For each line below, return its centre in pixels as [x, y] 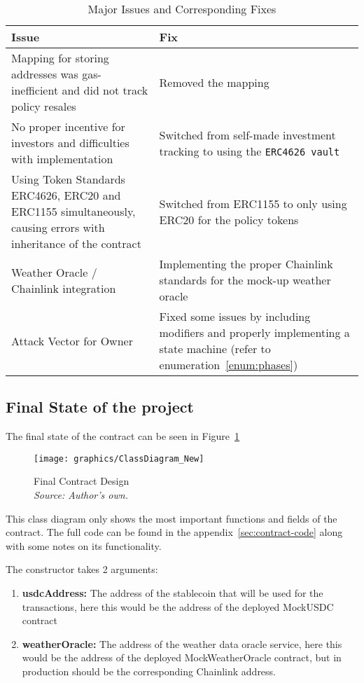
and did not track [105, 90]
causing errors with [58, 227]
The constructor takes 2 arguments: [82, 569]
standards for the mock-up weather [245, 280]
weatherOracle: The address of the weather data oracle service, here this [182, 643]
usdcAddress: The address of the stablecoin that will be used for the [173, 593]
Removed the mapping [214, 82]
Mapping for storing [60, 58]
